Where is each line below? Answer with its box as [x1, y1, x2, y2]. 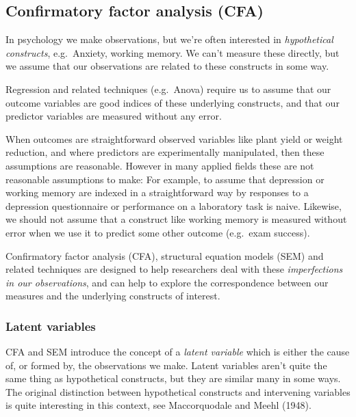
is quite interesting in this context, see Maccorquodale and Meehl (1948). [5, 398, 311, 412]
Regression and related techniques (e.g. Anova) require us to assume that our [5, 81, 331, 96]
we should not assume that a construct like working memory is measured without [5, 212, 347, 226]
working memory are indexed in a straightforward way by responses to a [5, 185, 309, 200]
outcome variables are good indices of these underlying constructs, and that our [5, 95, 340, 109]
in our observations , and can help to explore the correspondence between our [5, 275, 329, 289]
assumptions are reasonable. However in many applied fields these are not [5, 158, 314, 172]
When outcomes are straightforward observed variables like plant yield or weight [5, 131, 343, 146]
